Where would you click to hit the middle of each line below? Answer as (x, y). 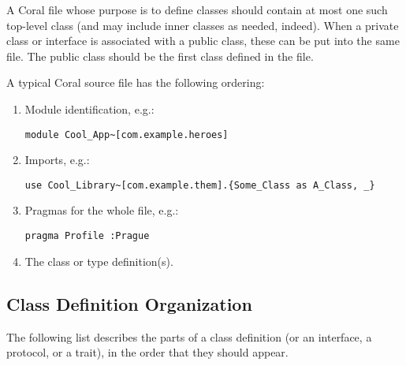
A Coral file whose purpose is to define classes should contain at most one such (197, 9)
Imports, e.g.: (57, 160)
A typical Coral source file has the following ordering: (136, 82)
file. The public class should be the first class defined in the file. (160, 56)
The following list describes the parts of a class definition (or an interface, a (189, 336)
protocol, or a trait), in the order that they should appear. (147, 352)
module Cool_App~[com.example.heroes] (127, 134)
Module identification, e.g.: (89, 108)
